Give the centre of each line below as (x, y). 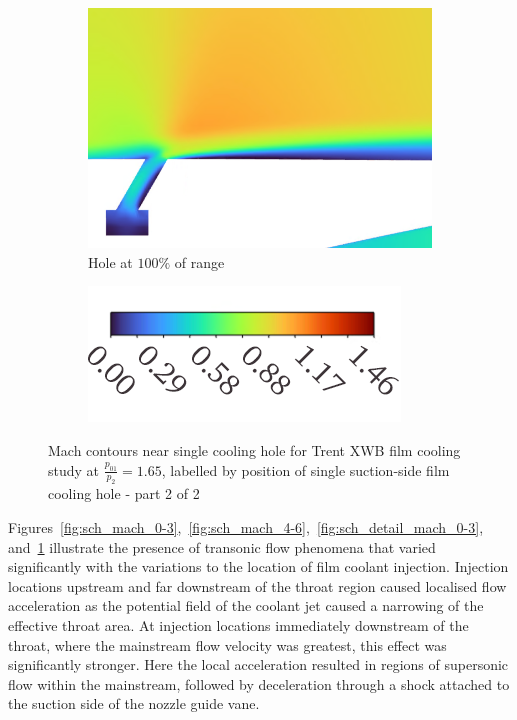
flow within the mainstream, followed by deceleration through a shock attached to (259, 683)
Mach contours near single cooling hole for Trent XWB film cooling (254, 450)
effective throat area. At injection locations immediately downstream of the (238, 624)
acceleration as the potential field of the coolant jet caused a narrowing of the (246, 605)
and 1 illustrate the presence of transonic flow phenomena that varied (222, 546)
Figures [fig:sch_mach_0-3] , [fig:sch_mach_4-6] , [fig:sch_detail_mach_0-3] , (246, 526)
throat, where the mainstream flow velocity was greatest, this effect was (227, 644)
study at (74, 469)
